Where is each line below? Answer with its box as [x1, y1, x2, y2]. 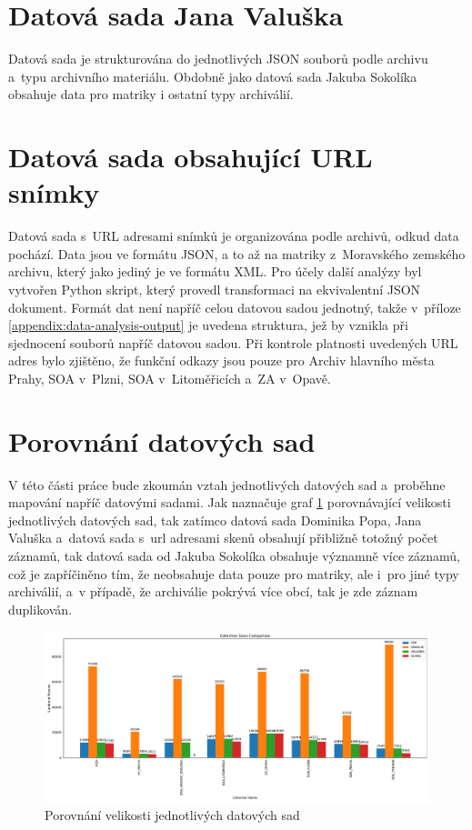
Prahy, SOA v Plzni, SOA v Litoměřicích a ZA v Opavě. [8, 368, 331, 387]
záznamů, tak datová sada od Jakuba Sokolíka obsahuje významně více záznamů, [8, 546, 460, 565]
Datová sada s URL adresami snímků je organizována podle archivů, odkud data [8, 226, 459, 245]
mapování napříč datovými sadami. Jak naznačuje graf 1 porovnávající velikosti [8, 493, 451, 512]
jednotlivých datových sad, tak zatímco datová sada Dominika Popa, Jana [8, 510, 422, 529]
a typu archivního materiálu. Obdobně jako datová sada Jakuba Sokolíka [8, 66, 417, 85]
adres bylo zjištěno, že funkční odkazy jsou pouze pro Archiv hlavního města [8, 351, 435, 370]
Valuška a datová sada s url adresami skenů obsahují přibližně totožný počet [8, 528, 438, 547]
